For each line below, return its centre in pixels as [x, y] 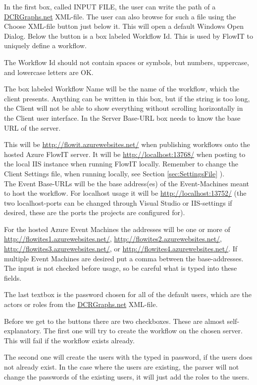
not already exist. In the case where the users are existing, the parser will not [122, 367]
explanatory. [23, 331]
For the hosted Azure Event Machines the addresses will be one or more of [117, 229]
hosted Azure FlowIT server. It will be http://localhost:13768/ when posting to [125, 154]
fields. [13, 277]
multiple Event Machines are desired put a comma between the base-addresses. [124, 258]
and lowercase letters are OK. [49, 72]
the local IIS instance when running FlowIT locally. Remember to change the [121, 164]
